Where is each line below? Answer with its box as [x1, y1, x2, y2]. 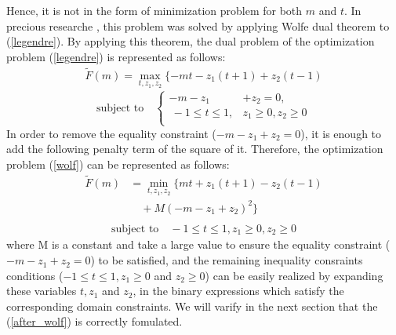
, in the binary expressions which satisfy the [133, 282, 344, 299]
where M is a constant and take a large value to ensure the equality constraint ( [6, 236, 391, 253]
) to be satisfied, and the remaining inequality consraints [90, 252, 363, 268]
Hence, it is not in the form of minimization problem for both [6, 2, 303, 18]
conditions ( [6, 267, 64, 283]
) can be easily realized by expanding [205, 267, 383, 283]
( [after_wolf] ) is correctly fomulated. [6, 313, 183, 330]
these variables [6, 282, 77, 299]
